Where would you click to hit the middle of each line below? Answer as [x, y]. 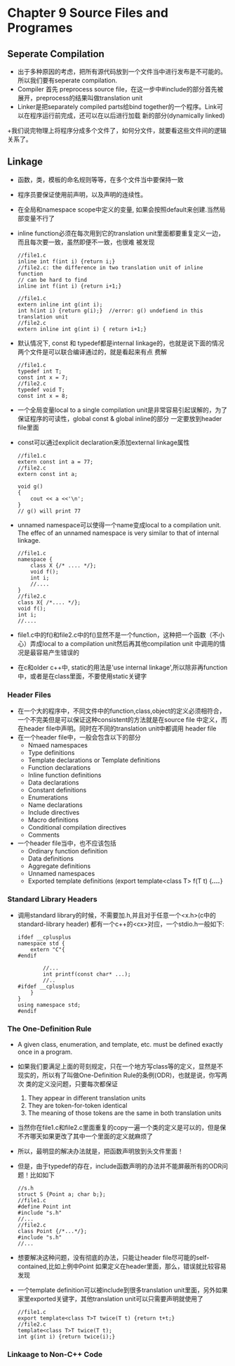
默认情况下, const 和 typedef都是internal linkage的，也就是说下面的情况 [121, 343]
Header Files [29, 695]
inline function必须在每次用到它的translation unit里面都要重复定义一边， [121, 233]
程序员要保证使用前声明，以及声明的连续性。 [82, 194]
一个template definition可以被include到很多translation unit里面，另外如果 [122, 1290]
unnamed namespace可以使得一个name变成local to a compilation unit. [119, 524]
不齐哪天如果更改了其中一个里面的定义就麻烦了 [85, 1136]
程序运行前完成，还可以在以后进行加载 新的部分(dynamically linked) [128, 115]
